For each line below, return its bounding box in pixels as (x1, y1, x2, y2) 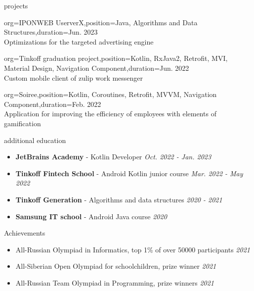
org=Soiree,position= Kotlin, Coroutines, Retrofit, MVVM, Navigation (4, 89, 217, 99)
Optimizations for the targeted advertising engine (4, 36, 154, 47)
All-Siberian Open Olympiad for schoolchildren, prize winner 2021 (15, 261, 216, 271)
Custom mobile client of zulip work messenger (4, 72, 143, 83)
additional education (4, 135, 66, 145)
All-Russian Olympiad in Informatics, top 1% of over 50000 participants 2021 (15, 244, 250, 254)
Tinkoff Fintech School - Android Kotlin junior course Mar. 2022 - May (15, 168, 243, 178)
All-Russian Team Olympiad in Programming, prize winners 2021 (15, 277, 214, 288)
